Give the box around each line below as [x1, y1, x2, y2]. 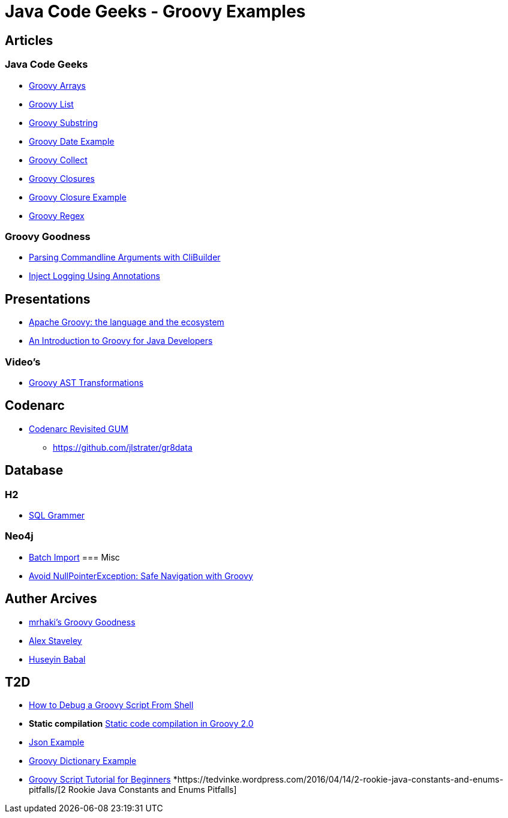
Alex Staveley [29, 635, 82, 646]
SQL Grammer [29, 510, 85, 520]
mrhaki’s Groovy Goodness [29, 616, 136, 627]
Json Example [29, 737, 85, 748]
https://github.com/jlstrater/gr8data [53, 442, 193, 453]
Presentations [5, 291, 91, 307]
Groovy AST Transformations [29, 377, 144, 388]
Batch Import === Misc [29, 552, 120, 562]
